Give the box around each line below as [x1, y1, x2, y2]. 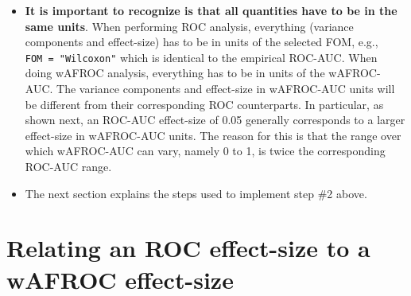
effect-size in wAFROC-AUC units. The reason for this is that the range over [25, 127, 401, 143]
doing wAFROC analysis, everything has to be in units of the [25, 64, 325, 81]
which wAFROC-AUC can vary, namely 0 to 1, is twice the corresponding [25, 142, 386, 159]
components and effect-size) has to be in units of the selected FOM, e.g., [25, 33, 378, 50]
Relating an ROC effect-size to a [6, 232, 370, 264]
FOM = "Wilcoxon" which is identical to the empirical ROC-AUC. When [25, 49, 378, 65]
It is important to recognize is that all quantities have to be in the [25, 2, 397, 18]
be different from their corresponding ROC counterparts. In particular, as [25, 95, 384, 112]
